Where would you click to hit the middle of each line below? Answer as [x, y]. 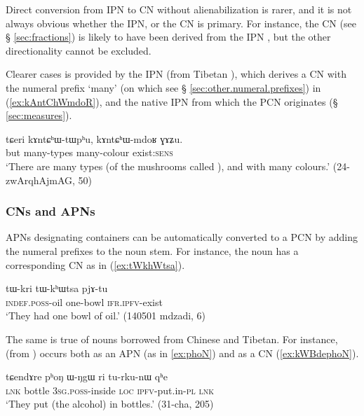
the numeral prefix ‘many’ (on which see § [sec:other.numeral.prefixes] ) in [163, 87]
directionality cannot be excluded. [79, 50]
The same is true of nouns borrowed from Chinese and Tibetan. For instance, [172, 339]
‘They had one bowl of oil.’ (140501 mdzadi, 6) [106, 316]
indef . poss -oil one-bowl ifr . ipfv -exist [84, 301]
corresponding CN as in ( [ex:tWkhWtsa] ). [95, 264]
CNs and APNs [50, 211]
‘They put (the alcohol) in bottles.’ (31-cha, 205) [110, 404]
